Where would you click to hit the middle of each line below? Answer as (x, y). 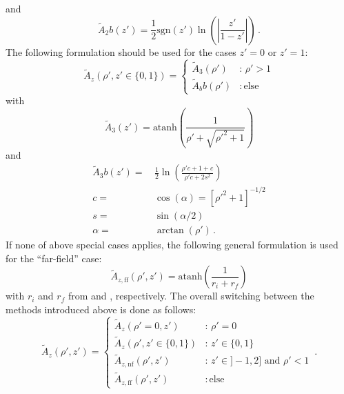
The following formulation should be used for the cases (121, 51)
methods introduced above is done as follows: (101, 309)
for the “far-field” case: (54, 258)
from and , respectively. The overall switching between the (191, 296)
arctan (170, 231)
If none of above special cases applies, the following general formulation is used (172, 245)
